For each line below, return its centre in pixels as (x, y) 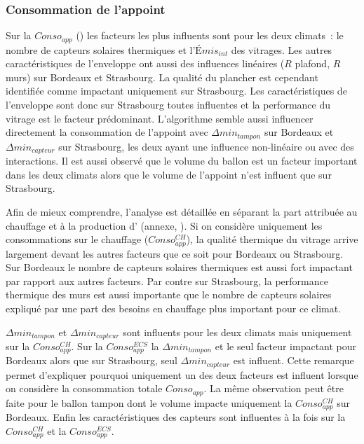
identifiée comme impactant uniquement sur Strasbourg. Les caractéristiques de (176, 91)
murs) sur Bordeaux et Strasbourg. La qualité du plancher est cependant (162, 77)
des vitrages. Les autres (282, 49)
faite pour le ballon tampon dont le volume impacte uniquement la (149, 402)
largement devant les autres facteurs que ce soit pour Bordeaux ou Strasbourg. (175, 253)
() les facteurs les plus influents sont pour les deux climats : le (210, 35)
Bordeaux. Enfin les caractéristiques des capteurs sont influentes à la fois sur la (176, 417)
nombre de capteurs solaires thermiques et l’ (101, 49)
